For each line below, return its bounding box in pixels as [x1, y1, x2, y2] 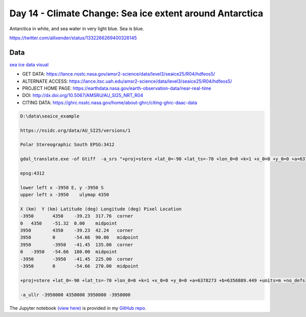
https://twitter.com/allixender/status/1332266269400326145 [9, 35, 137, 41]
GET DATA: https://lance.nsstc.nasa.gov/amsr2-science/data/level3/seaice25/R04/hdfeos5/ [22, 71, 215, 77]
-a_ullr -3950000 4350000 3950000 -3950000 [20, 291, 131, 298]
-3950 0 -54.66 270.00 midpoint [20, 263, 139, 269]
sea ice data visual [9, 61, 49, 67]
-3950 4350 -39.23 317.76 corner [20, 213, 134, 219]
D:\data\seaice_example [20, 113, 80, 119]
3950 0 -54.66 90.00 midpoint [20, 235, 139, 240]
